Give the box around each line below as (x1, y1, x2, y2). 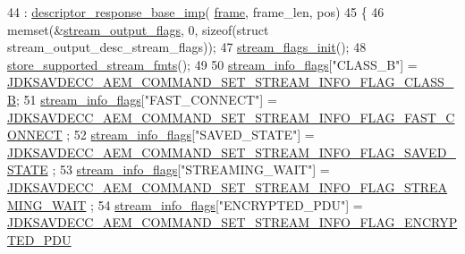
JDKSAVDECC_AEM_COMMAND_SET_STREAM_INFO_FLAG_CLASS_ (7, 72, 454, 91)
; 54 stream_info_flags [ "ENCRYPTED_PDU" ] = (90, 195, 363, 214)
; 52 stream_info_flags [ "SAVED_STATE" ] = (66, 125, 315, 144)
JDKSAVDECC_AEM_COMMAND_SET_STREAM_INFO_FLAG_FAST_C (7, 107, 455, 126)
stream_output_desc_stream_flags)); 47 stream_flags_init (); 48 (7, 38, 367, 56)
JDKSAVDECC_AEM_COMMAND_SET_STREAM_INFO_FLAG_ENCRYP (7, 213, 458, 232)
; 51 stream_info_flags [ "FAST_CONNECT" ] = (15, 89, 277, 108)
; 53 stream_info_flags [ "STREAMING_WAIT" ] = (52, 160, 330, 179)
